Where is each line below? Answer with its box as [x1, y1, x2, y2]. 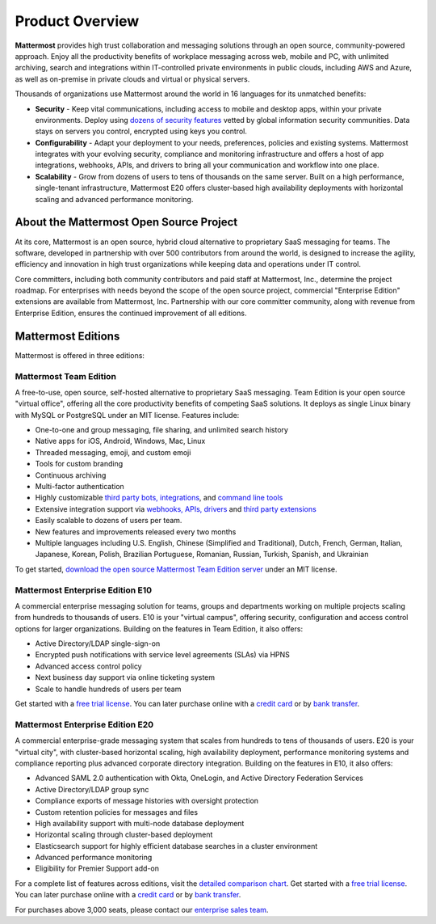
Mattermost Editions [15, 329, 120, 343]
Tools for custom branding [35, 459, 124, 469]
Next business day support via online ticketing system [35, 673, 216, 682]
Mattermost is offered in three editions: [15, 350, 145, 360]
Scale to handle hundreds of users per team [35, 684, 182, 694]
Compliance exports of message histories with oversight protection [35, 796, 258, 806]
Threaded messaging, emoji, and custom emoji [35, 447, 191, 457]
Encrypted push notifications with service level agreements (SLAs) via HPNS [35, 650, 291, 660]
